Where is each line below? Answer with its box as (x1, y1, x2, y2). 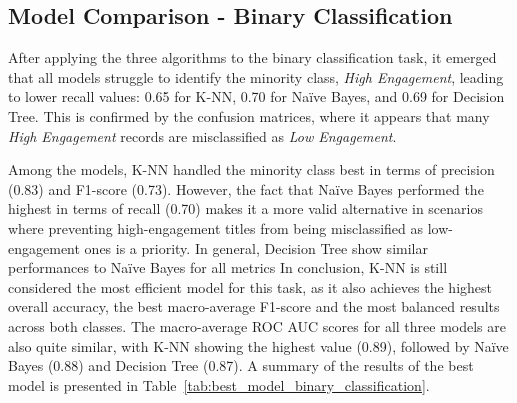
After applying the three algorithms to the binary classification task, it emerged (8, 47, 497, 68)
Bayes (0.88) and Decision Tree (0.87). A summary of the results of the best (8, 355, 474, 376)
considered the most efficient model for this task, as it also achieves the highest (8, 276, 493, 297)
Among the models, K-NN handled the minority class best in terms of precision (8, 159, 495, 180)
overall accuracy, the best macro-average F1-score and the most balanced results (8, 296, 500, 317)
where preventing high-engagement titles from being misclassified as (8, 217, 424, 238)
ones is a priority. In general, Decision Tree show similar (84, 237, 428, 258)
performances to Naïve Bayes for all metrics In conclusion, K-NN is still (8, 257, 448, 278)
